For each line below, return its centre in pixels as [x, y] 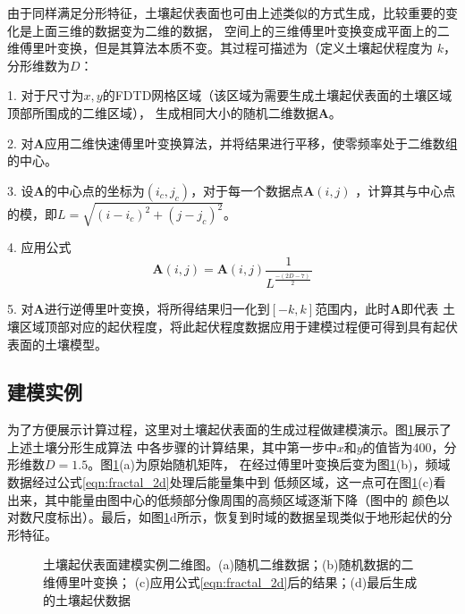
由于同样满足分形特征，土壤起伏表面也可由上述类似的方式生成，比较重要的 [226, 13]
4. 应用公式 [39, 247]
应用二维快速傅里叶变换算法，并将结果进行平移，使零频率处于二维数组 [251, 143]
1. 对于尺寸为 [46, 95]
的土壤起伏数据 [87, 599]
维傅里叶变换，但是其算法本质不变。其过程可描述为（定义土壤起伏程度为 [220, 48]
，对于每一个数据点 [247, 190]
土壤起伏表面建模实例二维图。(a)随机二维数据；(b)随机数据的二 [228, 564]
